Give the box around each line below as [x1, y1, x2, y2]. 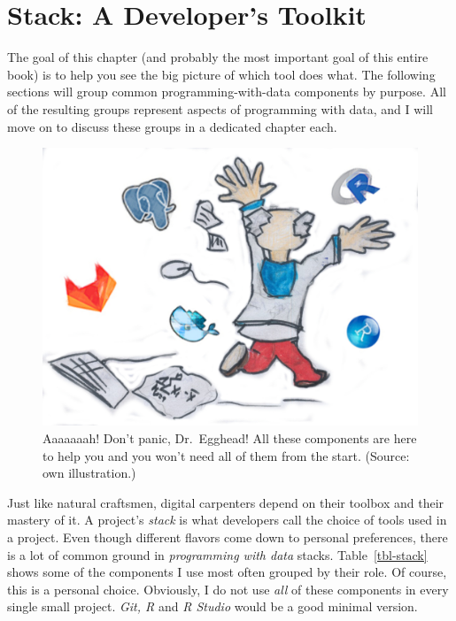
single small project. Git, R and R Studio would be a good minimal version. [7, 597, 418, 616]
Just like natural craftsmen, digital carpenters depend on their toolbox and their [7, 493, 444, 511]
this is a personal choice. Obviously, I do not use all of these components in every [7, 579, 449, 598]
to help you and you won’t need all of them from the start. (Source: [43, 446, 410, 464]
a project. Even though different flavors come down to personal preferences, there [7, 527, 448, 546]
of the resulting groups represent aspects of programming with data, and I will [7, 99, 433, 118]
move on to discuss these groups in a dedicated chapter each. [7, 117, 337, 135]
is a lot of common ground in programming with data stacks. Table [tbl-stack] [7, 545, 428, 563]
